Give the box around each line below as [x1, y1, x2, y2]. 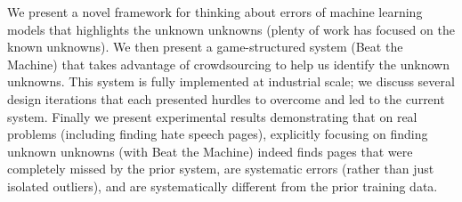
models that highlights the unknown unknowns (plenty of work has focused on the [7, 20, 455, 38]
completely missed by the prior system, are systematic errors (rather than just [7, 159, 434, 178]
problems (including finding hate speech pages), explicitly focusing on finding [7, 125, 428, 143]
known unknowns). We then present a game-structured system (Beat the [7, 37, 403, 56]
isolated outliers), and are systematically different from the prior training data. [7, 176, 438, 195]
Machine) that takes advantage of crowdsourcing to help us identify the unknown [7, 54, 450, 73]
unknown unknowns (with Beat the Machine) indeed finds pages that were [7, 141, 413, 160]
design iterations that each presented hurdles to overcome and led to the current [7, 89, 445, 108]
